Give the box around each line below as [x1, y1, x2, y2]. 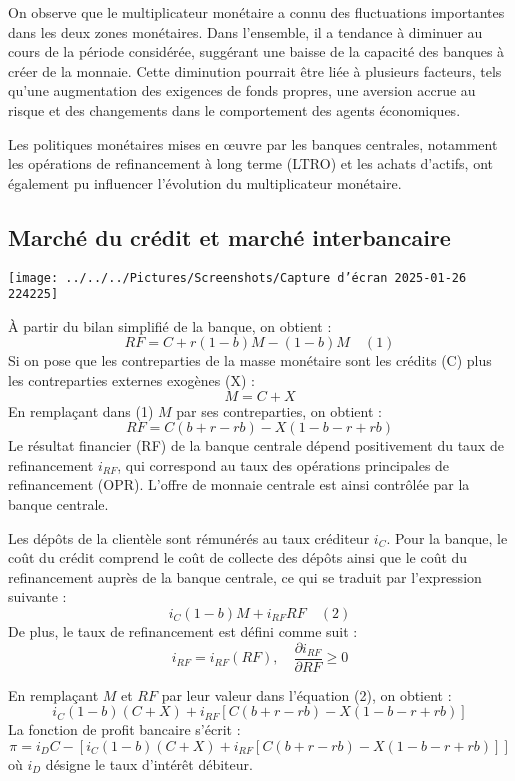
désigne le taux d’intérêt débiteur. [45, 753, 253, 774]
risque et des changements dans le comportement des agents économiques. [8, 99, 461, 120]
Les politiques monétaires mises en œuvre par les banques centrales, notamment [8, 133, 498, 154]
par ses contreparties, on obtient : [176, 400, 382, 421]
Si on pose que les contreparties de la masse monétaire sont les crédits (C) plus [8, 350, 492, 371]
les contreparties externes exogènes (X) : [8, 370, 255, 391]
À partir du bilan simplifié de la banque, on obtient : [8, 315, 332, 336]
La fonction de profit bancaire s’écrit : [8, 719, 241, 740]
